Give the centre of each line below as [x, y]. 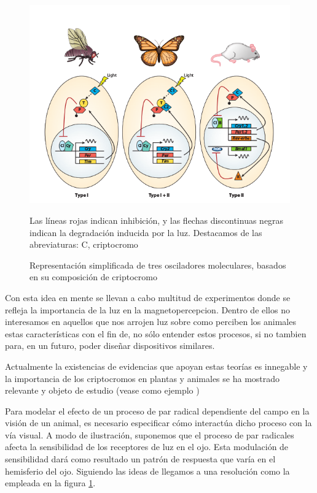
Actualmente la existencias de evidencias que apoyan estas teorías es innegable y [156, 366]
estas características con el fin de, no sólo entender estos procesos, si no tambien [156, 333]
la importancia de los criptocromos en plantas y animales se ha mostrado [143, 378]
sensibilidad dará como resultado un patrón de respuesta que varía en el [140, 459]
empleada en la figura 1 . [50, 483]
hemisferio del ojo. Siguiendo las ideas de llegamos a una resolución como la [147, 471]
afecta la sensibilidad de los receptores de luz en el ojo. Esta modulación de [147, 447]
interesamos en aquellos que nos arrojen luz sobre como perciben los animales [151, 322]
